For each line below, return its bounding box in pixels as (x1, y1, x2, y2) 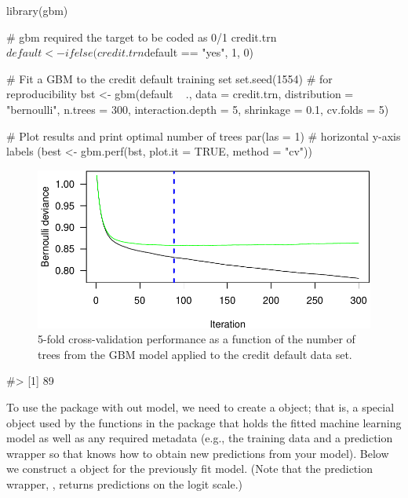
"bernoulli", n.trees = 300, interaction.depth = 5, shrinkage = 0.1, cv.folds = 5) (6, 101, 389, 117)
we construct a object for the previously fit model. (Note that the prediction (6, 460, 373, 477)
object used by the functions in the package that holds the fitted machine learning (6, 414, 402, 430)
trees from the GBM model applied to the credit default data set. (38, 346, 352, 362)
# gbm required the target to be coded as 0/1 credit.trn (6, 28, 277, 45)
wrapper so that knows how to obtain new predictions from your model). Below (6, 445, 389, 461)
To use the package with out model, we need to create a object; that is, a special (6, 399, 395, 416)
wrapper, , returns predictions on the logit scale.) (6, 475, 243, 492)
